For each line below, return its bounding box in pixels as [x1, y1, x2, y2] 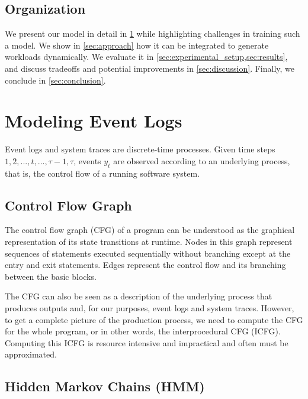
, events [73, 154, 101, 167]
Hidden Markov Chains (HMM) [5, 377, 205, 395]
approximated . [5, 348, 57, 360]
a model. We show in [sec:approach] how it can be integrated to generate [5, 39, 269, 51]
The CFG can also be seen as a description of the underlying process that [5, 290, 272, 302]
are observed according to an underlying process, [113, 154, 290, 167]
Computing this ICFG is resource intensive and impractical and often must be [5, 336, 288, 349]
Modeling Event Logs [5, 108, 182, 133]
